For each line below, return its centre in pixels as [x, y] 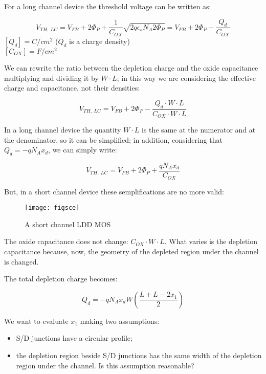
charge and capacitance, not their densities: [72, 88]
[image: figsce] [52, 208]
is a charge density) [99, 41]
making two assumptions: [120, 321]
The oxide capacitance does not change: [66, 241]
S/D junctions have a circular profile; [74, 338]
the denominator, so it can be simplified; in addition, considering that [113, 139]
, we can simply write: [83, 150]
